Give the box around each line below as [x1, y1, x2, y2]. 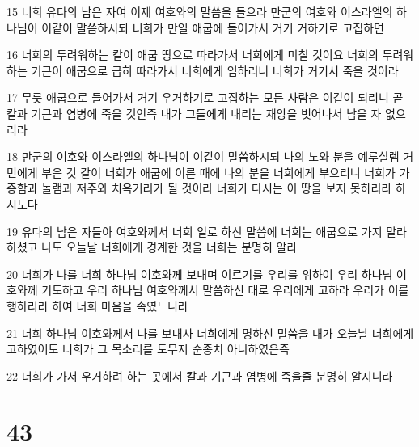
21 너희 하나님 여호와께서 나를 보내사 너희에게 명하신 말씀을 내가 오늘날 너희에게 [6, 324, 414, 341]
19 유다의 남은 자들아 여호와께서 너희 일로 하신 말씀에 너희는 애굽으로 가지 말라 [6, 222, 407, 239]
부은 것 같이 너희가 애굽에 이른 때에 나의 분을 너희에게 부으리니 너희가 [41, 163, 396, 180]
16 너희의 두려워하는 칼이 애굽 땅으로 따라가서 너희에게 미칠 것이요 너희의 [6, 46, 379, 63]
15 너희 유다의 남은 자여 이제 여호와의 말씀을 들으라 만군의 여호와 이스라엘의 [6, 3, 393, 19]
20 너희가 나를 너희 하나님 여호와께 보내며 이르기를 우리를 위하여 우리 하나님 [6, 265, 393, 282]
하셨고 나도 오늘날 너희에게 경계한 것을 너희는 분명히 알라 [6, 238, 298, 255]
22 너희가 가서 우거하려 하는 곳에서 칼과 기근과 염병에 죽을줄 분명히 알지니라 [6, 367, 393, 384]
